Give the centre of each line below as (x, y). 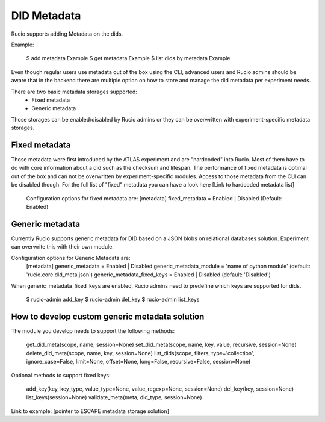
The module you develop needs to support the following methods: (93, 331)
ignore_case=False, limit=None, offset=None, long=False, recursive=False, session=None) (138, 362)
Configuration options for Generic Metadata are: (71, 258)
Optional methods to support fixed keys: (61, 375)
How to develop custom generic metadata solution (108, 316)
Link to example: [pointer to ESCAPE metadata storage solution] (90, 411)
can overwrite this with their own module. (63, 247)
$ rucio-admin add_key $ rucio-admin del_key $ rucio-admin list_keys (113, 299)
